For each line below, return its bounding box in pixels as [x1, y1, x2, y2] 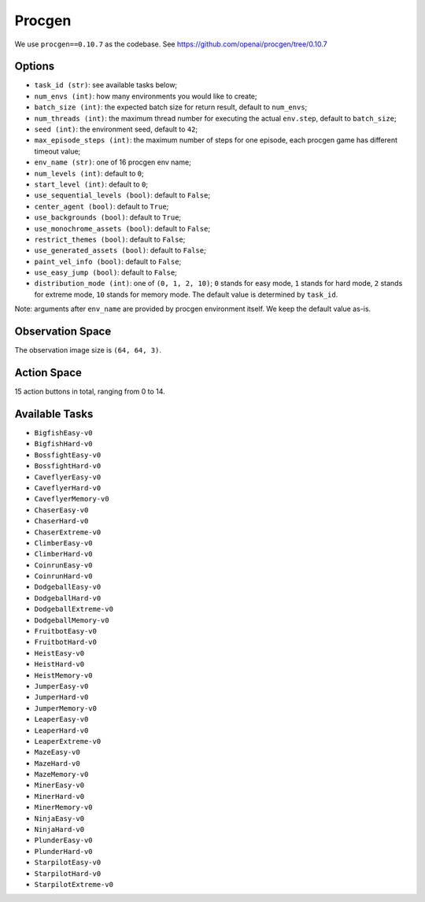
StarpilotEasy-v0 [34, 858, 102, 867]
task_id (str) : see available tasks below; [34, 80, 178, 90]
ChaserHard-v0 [34, 516, 89, 526]
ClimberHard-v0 [34, 549, 94, 559]
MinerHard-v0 [34, 792, 85, 800]
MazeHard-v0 [34, 759, 80, 767]
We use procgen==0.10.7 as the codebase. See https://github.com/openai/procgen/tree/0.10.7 [14, 39, 327, 49]
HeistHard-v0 [34, 660, 85, 669]
